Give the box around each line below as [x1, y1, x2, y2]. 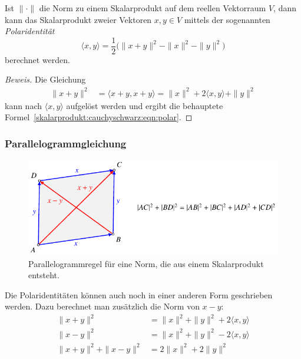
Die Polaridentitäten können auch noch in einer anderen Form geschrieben [5, 288, 273, 301]
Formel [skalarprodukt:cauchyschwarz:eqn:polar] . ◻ [5, 111, 193, 123]
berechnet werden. [5, 53, 70, 65]
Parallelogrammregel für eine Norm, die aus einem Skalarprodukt [28, 257, 264, 269]
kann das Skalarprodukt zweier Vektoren [5, 13, 152, 25]
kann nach [5, 99, 42, 111]
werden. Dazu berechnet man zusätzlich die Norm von [5, 300, 200, 312]
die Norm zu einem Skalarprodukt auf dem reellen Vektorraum [39, 2, 266, 14]
